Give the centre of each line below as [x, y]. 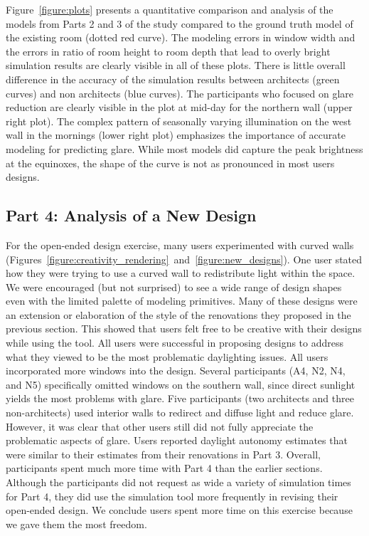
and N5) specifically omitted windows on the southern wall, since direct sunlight [181, 384]
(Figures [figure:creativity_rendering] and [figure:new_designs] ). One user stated [184, 259]
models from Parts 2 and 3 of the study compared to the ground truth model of [180, 23]
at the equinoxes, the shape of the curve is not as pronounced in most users [170, 163]
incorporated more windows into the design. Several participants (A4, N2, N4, [176, 371]
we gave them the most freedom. [76, 524]
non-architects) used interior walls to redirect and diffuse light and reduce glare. [180, 412]
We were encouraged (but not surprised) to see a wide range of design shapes [174, 287]
